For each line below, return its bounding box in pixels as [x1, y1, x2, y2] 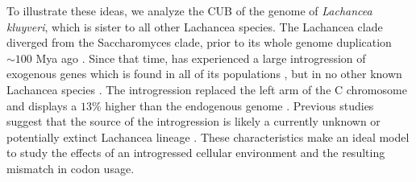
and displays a [6, 97, 77, 114]
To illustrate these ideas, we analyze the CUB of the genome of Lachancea [6, 2, 372, 19]
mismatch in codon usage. [6, 159, 135, 176]
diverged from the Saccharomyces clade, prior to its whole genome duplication [6, 34, 392, 51]
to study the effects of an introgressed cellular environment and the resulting [6, 144, 385, 161]
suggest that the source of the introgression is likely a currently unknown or [6, 113, 381, 130]
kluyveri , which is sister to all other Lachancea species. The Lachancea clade [6, 18, 383, 35]
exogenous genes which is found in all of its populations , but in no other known [6, 65, 402, 82]
